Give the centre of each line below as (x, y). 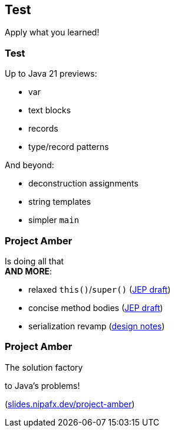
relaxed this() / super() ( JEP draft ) (100, 289)
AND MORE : (29, 271)
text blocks (50, 110)
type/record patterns (69, 147)
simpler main (54, 220)
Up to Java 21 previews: (51, 74)
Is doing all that (34, 261)
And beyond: (29, 165)
